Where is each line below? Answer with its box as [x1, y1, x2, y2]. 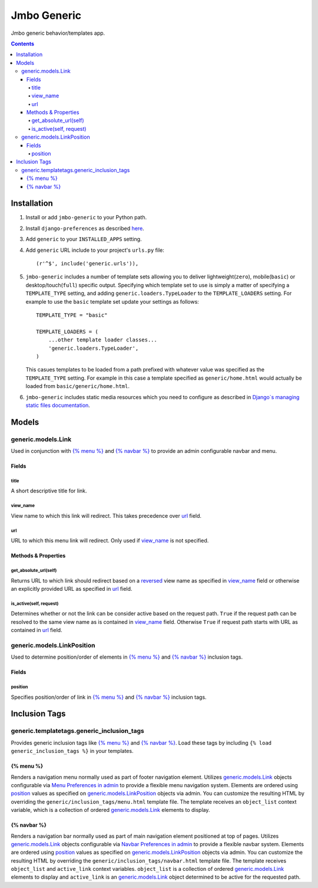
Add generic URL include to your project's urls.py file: [25, 246, 165, 254]
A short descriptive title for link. [11, 487, 88, 495]
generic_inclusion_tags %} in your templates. [11, 748, 134, 755]
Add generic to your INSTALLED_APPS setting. [25, 236, 142, 243]
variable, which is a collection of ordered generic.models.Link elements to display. [11, 807, 210, 814]
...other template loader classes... [48, 337, 157, 343]
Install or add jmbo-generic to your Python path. [25, 214, 147, 221]
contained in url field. [11, 627, 62, 634]
